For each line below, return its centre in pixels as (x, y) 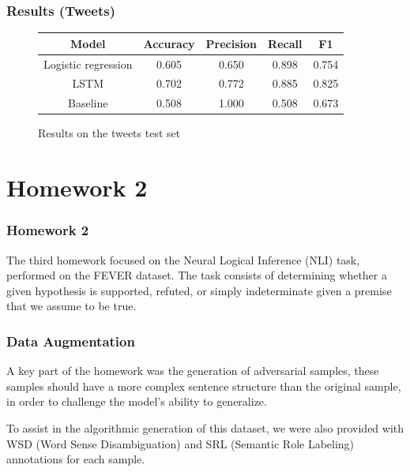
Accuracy (169, 43)
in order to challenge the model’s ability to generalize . (137, 401)
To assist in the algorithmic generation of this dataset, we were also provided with (205, 427)
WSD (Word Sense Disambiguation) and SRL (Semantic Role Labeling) (181, 443)
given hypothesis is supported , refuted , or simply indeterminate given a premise (199, 290)
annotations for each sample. (76, 459)
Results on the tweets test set (109, 133)
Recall (285, 43)
